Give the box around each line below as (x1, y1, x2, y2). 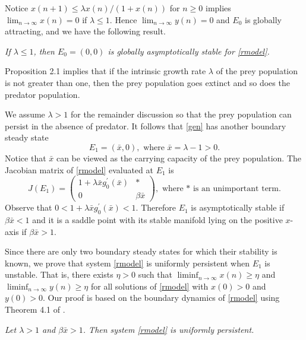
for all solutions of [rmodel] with (90, 279, 209, 292)
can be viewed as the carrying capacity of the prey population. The (56, 151, 301, 164)
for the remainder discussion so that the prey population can (70, 108, 292, 120)
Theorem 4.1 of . (5, 303, 65, 316)
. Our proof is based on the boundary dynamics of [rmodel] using (43, 291, 280, 304)
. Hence (109, 13, 137, 26)
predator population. (5, 88, 80, 100)
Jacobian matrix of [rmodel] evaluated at (5, 163, 153, 176)
